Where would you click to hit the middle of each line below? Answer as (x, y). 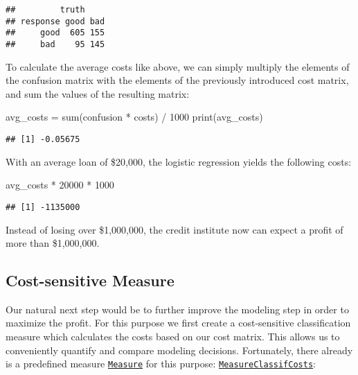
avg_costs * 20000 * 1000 (60, 185)
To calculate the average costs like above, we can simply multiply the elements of (178, 66)
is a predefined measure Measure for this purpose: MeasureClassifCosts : (161, 364)
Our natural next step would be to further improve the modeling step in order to (177, 309)
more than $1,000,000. (53, 243)
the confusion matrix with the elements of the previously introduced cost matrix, (177, 80)
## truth (45, 10)
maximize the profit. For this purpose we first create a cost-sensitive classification (178, 323)
